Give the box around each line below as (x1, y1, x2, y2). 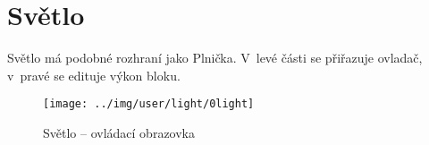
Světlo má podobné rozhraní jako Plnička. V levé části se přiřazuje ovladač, (7, 48, 423, 67)
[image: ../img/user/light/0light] (43, 98, 255, 111)
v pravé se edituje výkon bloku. (7, 65, 181, 84)
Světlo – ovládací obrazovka (43, 123, 195, 141)
